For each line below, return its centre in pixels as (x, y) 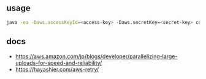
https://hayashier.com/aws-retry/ (57, 69)
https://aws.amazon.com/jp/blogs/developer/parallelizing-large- (96, 56)
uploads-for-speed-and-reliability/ (59, 62)
